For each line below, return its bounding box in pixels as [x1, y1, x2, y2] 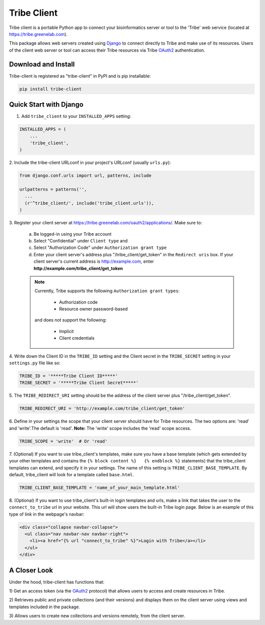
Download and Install [9, 60, 75, 68]
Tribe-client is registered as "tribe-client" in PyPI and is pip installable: [9, 73, 151, 79]
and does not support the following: [34, 317, 107, 323]
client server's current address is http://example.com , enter [33, 258, 154, 265]
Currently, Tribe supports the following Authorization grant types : [34, 288, 180, 294]
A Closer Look [9, 566, 53, 574]
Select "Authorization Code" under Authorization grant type [33, 245, 167, 250]
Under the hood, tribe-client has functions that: [9, 579, 105, 585]
